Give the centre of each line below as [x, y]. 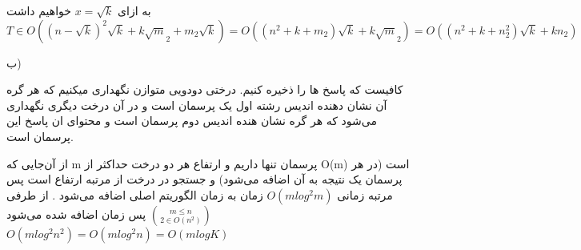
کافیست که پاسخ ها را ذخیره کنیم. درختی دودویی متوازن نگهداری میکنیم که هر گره [205, 89]
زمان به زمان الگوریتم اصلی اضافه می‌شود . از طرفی [135, 194]
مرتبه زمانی [365, 194]
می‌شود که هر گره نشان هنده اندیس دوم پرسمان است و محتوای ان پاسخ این [192, 121]
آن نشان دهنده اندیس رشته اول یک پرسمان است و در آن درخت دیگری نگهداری [197, 105]
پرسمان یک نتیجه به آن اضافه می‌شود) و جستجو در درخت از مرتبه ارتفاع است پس [204, 179]
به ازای [134, 10]
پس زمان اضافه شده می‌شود [76, 214]
